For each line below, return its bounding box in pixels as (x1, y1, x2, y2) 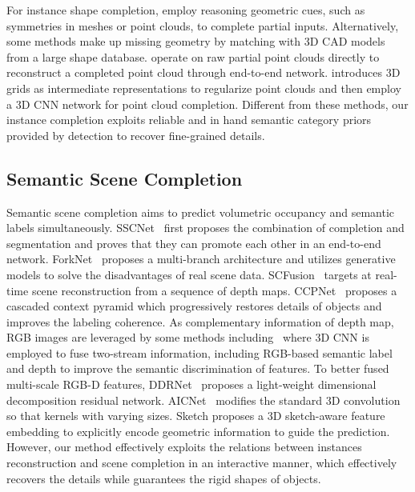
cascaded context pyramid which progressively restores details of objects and (6, 298, 382, 314)
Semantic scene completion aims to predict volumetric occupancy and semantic (6, 203, 395, 220)
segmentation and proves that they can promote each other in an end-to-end (6, 234, 381, 251)
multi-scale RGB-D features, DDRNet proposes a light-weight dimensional (6, 376, 377, 393)
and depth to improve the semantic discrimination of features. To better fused (6, 360, 389, 377)
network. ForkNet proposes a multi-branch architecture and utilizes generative (6, 250, 396, 267)
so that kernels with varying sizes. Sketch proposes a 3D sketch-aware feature (6, 407, 385, 424)
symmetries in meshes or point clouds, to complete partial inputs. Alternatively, (6, 17, 399, 34)
